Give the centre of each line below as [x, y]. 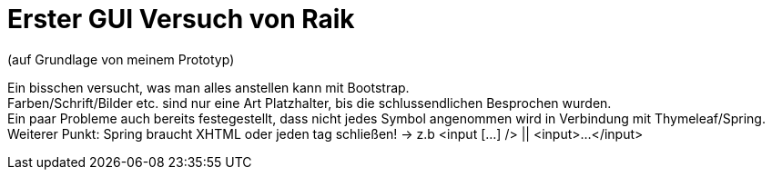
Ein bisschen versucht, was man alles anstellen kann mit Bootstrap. [208, 87]
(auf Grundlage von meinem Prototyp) [121, 59]
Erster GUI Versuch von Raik [181, 19]
